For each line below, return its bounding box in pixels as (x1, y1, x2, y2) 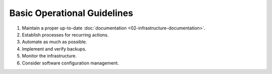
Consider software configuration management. (22, 60, 119, 66)
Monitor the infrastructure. (22, 53, 77, 59)
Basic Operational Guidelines (9, 7, 133, 18)
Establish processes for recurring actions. (22, 31, 109, 37)
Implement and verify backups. (22, 45, 87, 52)
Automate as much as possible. (22, 39, 87, 45)
